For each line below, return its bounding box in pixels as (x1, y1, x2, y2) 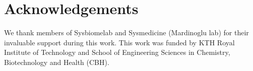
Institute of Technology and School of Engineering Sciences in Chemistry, (4, 47, 230, 57)
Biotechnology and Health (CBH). (4, 56, 109, 67)
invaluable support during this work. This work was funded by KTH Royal (4, 37, 235, 47)
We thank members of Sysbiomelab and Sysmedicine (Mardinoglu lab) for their (4, 27, 249, 38)
